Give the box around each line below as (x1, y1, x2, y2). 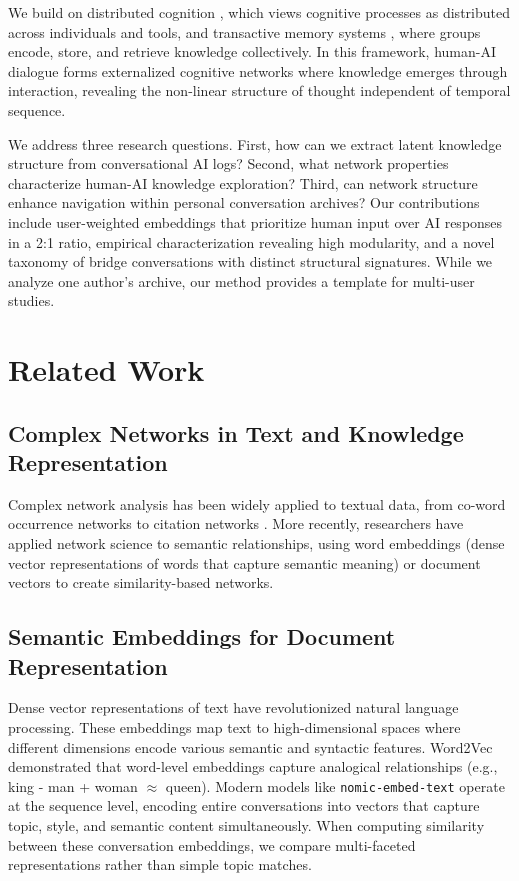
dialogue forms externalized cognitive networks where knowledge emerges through (8, 60, 508, 81)
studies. (8, 290, 55, 311)
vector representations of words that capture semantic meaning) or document (8, 552, 481, 573)
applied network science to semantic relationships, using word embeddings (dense (8, 533, 505, 554)
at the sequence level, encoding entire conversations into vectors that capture (8, 795, 480, 816)
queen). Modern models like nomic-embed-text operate (165, 775, 505, 796)
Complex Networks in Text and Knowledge (8, 417, 464, 448)
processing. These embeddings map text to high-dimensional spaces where (8, 717, 461, 738)
